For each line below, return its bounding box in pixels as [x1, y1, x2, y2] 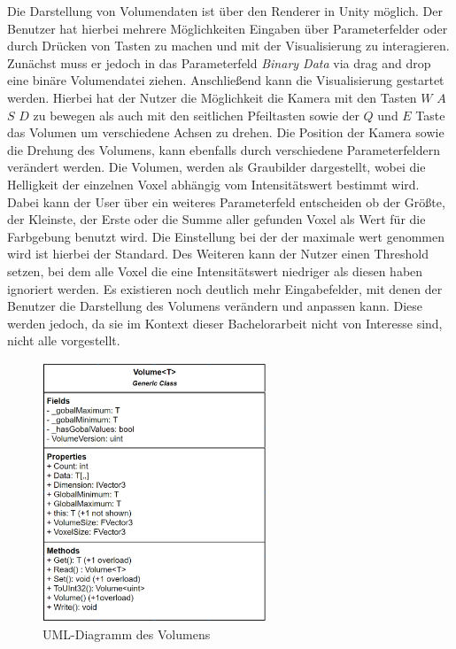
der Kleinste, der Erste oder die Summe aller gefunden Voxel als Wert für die [7, 210, 426, 228]
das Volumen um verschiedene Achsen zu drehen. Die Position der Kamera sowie [7, 123, 444, 142]
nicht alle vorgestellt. [7, 331, 120, 350]
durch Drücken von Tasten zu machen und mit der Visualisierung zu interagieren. [7, 36, 450, 55]
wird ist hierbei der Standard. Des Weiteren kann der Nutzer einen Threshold [7, 244, 429, 263]
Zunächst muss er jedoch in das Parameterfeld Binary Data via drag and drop [7, 53, 431, 72]
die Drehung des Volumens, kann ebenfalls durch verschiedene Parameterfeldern [7, 140, 441, 158]
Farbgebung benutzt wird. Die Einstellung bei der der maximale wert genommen [7, 227, 444, 245]
